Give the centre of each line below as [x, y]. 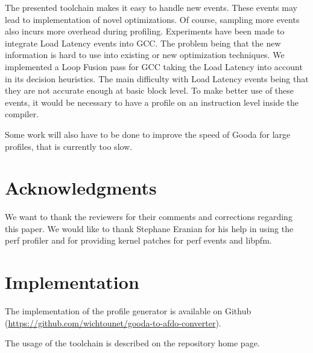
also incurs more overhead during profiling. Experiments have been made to [145, 31]
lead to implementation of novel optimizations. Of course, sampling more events [152, 19]
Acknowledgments [81, 188]
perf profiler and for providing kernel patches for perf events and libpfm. [138, 240]
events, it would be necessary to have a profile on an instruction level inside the [152, 102]
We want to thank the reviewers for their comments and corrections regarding [149, 217]
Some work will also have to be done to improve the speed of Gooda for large [148, 134]
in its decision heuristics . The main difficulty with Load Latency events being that [157, 78]
